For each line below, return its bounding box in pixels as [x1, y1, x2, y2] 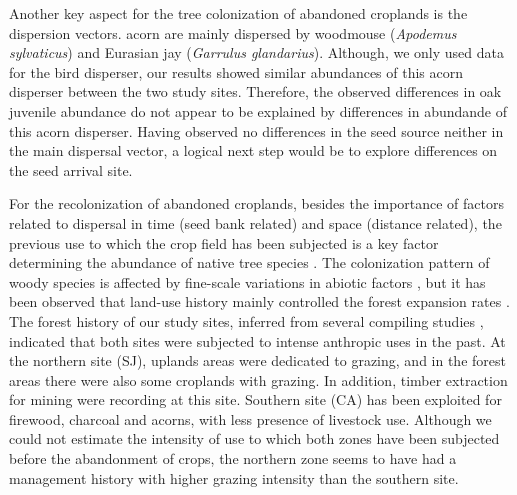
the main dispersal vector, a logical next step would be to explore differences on [9, 140, 498, 161]
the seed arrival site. [9, 159, 133, 180]
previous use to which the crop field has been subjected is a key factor [9, 232, 439, 253]
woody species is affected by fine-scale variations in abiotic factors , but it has [9, 271, 486, 292]
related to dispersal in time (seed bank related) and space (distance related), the [9, 212, 502, 233]
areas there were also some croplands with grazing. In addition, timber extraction [9, 369, 508, 390]
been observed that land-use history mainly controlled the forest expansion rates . [9, 291, 510, 312]
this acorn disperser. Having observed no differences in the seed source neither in [9, 120, 504, 141]
